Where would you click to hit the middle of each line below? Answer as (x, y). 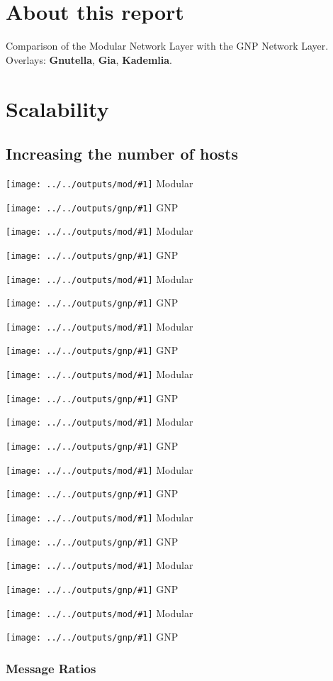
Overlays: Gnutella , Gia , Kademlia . (89, 59)
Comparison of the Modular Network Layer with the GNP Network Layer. (167, 46)
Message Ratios (51, 668)
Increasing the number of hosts (122, 154)
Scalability (57, 108)
